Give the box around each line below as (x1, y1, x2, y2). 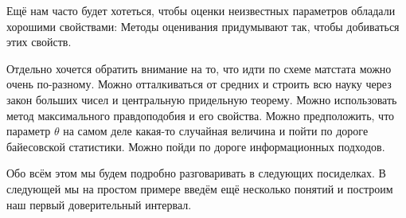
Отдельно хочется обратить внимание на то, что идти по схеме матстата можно (6, 60, 392, 76)
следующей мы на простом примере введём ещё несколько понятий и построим (6, 180, 393, 197)
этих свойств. (6, 33, 72, 50)
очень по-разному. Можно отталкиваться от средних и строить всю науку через (6, 76, 392, 92)
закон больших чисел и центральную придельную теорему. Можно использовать (6, 91, 397, 107)
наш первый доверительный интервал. (6, 196, 192, 212)
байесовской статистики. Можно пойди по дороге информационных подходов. (6, 138, 385, 154)
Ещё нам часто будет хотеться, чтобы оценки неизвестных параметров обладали (6, 2, 396, 18)
